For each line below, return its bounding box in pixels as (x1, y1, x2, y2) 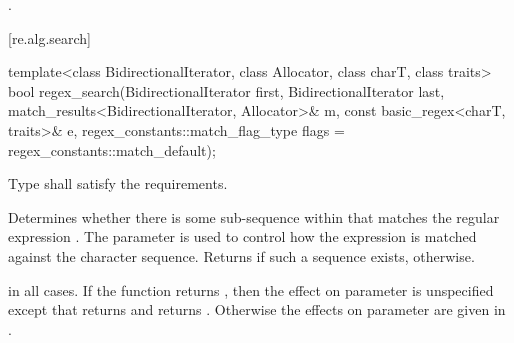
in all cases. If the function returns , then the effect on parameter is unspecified (8, 279, 494, 300)
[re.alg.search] (8, 27, 91, 48)
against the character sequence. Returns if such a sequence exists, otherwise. (8, 245, 475, 266)
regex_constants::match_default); (8, 139, 216, 160)
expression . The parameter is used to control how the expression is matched (8, 226, 477, 247)
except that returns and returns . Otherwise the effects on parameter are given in (8, 299, 506, 320)
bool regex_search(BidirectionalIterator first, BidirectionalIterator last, (8, 80, 445, 101)
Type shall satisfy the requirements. (8, 173, 228, 194)
